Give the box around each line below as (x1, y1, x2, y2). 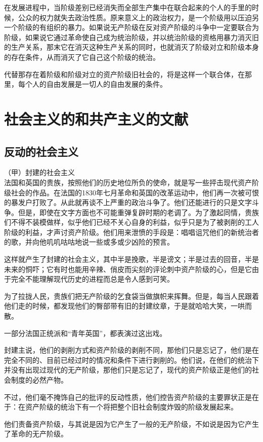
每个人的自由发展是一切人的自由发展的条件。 (18, 79, 167, 89)
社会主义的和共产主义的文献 (4, 108, 189, 129)
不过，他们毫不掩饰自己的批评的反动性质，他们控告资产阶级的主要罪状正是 (4, 391, 252, 402)
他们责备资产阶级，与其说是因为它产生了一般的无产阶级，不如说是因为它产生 (4, 418, 259, 429)
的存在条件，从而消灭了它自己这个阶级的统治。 (4, 51, 160, 62)
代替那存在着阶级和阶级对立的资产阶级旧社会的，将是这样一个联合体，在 (4, 69, 245, 79)
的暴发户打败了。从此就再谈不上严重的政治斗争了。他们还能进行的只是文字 (4, 197, 252, 208)
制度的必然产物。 (11, 375, 68, 385)
